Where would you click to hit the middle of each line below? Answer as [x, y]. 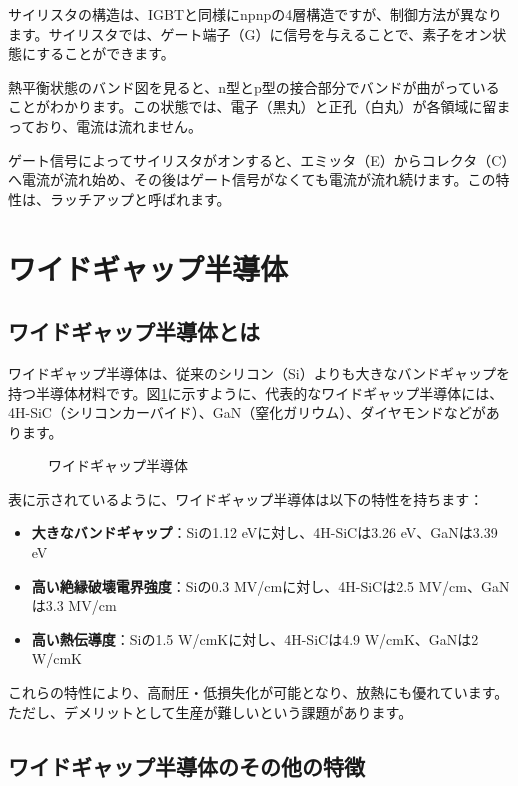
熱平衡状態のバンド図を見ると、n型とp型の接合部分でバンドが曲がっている [254, 86]
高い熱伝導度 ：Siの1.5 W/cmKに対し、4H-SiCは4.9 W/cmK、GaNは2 [255, 638]
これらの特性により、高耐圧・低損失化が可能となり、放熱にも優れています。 [258, 692]
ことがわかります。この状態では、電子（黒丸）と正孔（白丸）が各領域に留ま [259, 106]
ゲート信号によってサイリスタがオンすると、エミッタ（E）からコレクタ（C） [258, 159]
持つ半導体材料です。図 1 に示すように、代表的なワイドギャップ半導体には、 [256, 392]
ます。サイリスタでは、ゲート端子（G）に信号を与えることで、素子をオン [250, 33]
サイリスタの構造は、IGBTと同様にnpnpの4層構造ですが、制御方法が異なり [255, 14]
